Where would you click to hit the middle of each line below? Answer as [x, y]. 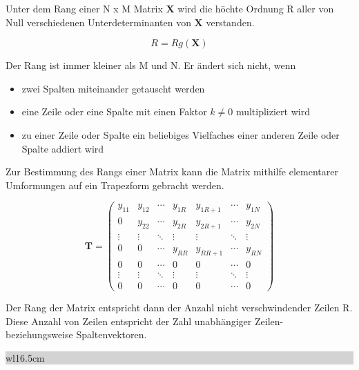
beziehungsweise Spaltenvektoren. [76, 334]
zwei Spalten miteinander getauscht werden [113, 88]
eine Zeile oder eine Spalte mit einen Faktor [114, 111]
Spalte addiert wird [63, 148]
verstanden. [230, 22]
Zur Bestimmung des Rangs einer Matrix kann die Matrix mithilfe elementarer [172, 172]
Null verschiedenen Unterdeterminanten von [98, 22]
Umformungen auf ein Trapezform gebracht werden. [115, 185]
